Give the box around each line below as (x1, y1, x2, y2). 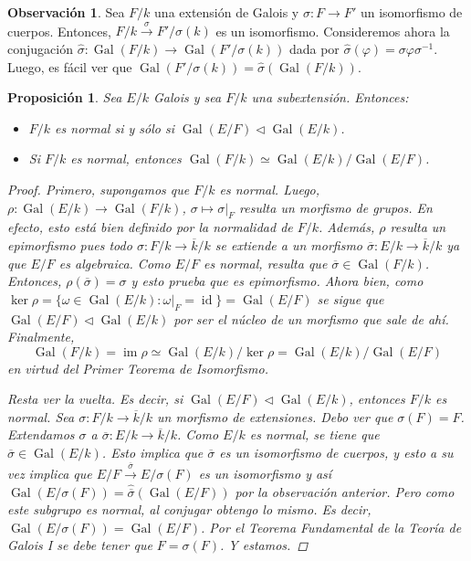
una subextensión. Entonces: (251, 88, 409, 107)
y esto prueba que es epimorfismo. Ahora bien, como (131, 271, 424, 291)
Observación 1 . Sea (7, 3, 125, 21)
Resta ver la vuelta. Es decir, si (7, 389, 183, 408)
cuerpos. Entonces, (7, 21, 111, 40)
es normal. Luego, (219, 179, 320, 198)
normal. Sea (7, 407, 75, 426)
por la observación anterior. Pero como (235, 482, 455, 501)
